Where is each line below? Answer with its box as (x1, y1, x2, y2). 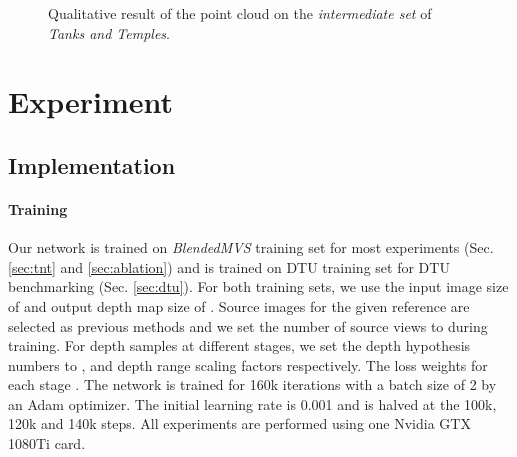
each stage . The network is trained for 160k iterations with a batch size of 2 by (8, 374, 497, 395)
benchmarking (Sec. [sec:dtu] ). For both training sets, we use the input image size (8, 276, 509, 297)
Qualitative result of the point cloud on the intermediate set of (48, 3, 432, 23)
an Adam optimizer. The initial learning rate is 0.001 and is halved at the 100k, (8, 393, 497, 414)
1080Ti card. (8, 433, 86, 454)
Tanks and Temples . (48, 22, 170, 43)
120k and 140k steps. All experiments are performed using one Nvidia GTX (8, 413, 471, 434)
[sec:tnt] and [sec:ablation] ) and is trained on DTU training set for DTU (8, 256, 450, 277)
